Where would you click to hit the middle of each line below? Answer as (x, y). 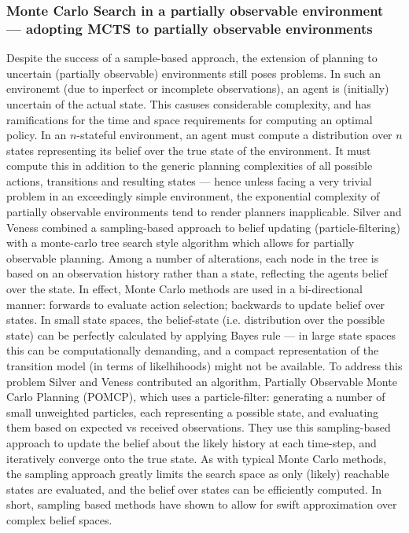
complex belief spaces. (59, 519)
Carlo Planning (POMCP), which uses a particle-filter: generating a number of (196, 397)
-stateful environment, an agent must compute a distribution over (234, 135)
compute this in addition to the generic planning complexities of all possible (190, 165)
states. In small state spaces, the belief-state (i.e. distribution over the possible (196, 320)
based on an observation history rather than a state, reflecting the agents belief (197, 273)
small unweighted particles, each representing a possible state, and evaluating (193, 412)
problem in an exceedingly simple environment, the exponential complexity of (193, 196)
